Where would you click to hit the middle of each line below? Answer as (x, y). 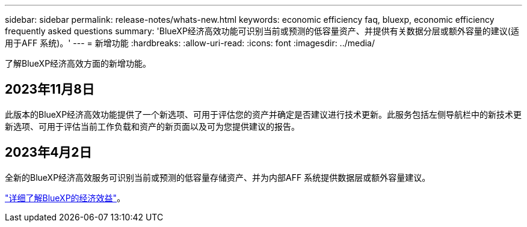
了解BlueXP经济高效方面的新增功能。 (78, 63)
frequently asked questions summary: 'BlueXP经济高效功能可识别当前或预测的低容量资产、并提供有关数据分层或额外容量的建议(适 (262, 31)
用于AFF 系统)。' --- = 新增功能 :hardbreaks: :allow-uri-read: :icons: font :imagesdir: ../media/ (190, 43)
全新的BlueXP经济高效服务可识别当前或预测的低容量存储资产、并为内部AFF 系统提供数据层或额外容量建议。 (218, 177)
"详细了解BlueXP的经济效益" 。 (65, 198)
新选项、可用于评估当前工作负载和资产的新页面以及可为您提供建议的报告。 (152, 126)
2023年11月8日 (50, 89)
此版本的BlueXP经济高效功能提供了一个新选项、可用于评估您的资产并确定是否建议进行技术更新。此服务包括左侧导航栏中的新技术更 (263, 114)
